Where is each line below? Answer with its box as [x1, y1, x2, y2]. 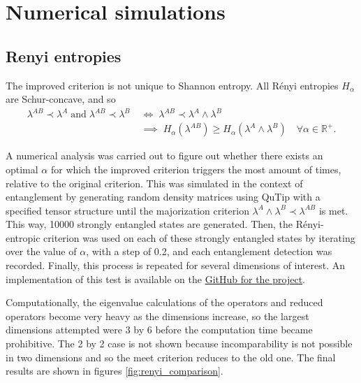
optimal [6, 161, 38, 176]
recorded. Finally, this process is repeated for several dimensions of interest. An [6, 258, 346, 273]
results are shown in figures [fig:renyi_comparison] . [6, 363, 223, 378]
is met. [318, 203, 348, 217]
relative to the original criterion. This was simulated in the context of [6, 175, 303, 190]
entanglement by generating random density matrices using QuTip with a [6, 189, 321, 204]
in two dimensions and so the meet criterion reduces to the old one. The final [6, 349, 336, 364]
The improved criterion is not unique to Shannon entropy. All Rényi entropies [6, 78, 339, 92]
